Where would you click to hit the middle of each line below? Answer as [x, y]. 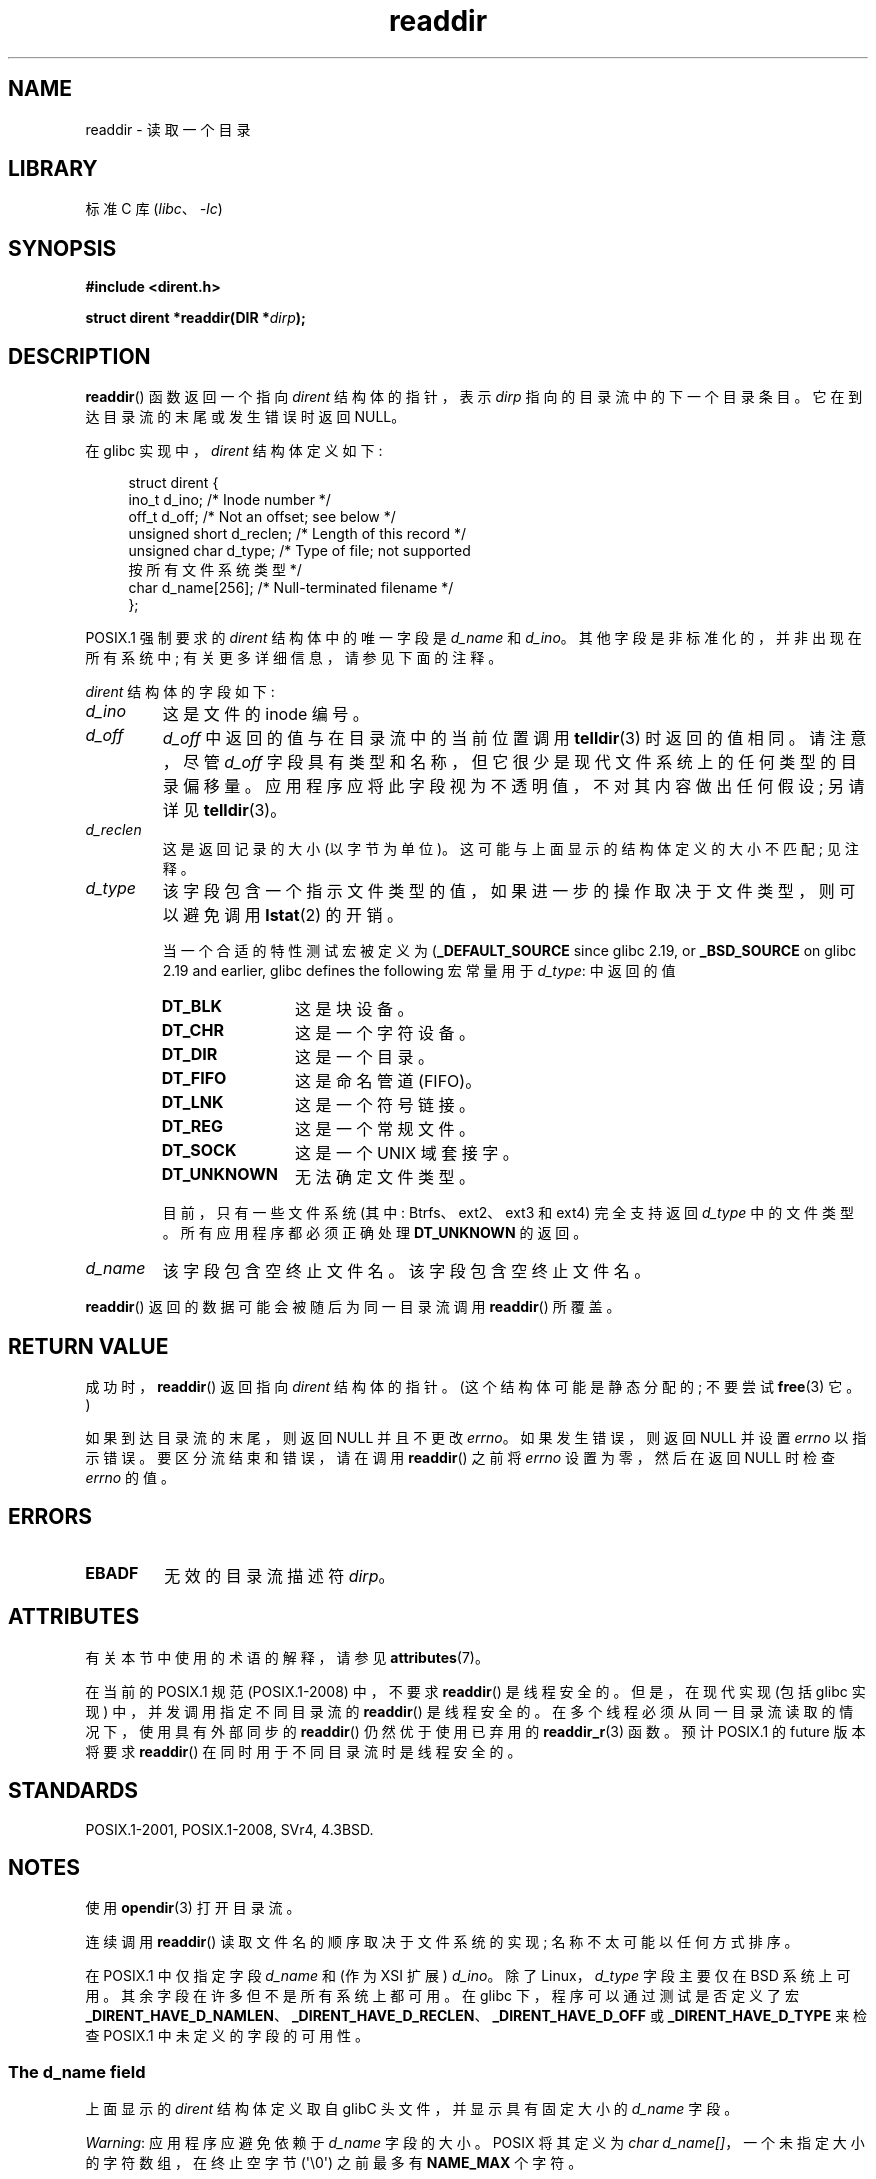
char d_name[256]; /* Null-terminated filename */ [291, 588]
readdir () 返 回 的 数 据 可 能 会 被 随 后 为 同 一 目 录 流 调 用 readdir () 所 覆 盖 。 [353, 1307]
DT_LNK [192, 1102]
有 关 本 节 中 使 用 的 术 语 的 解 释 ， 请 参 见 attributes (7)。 [287, 1657]
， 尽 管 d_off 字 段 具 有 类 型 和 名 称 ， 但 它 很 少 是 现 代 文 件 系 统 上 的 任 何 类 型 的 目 [509, 762]
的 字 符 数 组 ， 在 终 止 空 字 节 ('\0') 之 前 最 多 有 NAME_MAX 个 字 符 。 [334, 2163]
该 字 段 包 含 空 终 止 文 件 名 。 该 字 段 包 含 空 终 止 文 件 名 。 [406, 1271]
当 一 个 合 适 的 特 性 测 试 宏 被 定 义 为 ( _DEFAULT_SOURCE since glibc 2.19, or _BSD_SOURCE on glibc [509, 951]
